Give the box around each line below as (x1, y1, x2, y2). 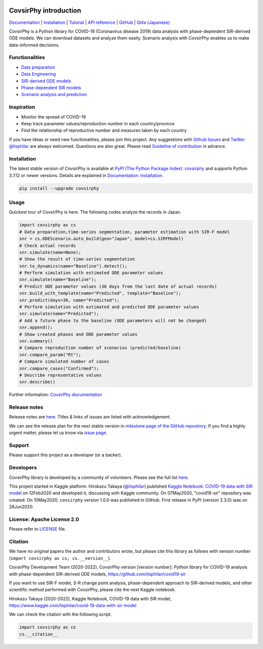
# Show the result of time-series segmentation (19, 256, 135, 262)
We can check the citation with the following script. (9, 611, 112, 617)
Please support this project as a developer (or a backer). (9, 452, 122, 458)
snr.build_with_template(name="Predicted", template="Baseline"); (19, 291, 181, 296)
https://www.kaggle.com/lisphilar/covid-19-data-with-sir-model (9, 603, 136, 609)
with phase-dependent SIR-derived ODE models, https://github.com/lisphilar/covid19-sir (9, 571, 186, 577)
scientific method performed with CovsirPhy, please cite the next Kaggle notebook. (9, 587, 176, 592)
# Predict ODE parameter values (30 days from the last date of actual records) (19, 283, 217, 289)
